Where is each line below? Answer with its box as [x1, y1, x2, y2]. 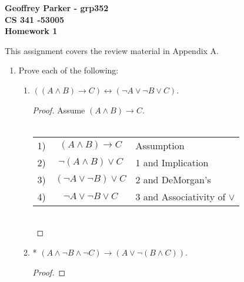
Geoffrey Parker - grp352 [5, 2, 109, 14]
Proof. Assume [32, 103, 85, 116]
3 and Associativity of [135, 189, 226, 203]
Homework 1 [5, 25, 58, 37]
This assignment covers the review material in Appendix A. [5, 44, 219, 56]
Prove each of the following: [18, 64, 119, 76]
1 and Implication [135, 155, 209, 169]
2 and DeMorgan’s [135, 172, 211, 186]
